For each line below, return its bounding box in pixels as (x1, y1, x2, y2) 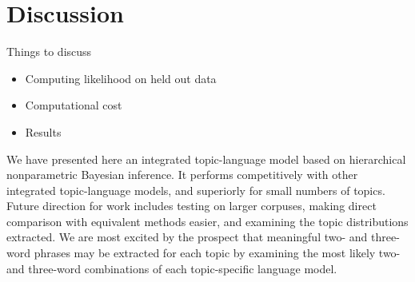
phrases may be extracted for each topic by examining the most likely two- (34, 244, 401, 261)
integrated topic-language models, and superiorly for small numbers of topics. (6, 181, 385, 198)
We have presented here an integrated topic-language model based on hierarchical (6, 150, 406, 167)
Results (25, 123, 62, 140)
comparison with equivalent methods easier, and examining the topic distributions (6, 212, 409, 229)
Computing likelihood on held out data (25, 70, 217, 86)
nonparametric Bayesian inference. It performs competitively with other (6, 166, 358, 183)
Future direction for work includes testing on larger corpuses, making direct (6, 197, 377, 214)
